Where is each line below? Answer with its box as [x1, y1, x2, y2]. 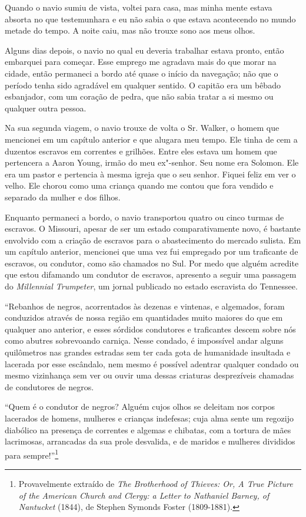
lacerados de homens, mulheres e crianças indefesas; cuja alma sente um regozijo [5, 412, 294, 424]
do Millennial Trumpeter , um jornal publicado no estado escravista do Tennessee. [5, 280, 298, 292]
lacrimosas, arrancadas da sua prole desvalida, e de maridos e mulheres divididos [5, 435, 295, 447]
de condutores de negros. [5, 380, 94, 393]
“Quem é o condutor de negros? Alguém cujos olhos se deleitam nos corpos [5, 400, 275, 413]
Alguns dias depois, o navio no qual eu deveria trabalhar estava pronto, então [5, 44, 284, 56]
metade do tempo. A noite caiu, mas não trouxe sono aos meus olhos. [5, 24, 255, 37]
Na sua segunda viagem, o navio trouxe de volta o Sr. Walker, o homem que [5, 121, 280, 134]
